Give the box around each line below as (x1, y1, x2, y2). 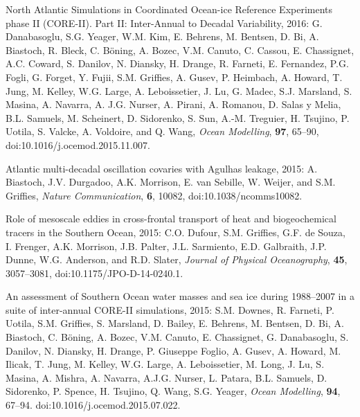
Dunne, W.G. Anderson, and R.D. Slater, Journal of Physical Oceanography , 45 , (6, 252, 348, 267)
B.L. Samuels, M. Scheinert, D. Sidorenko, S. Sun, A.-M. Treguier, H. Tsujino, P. (6, 110, 350, 125)
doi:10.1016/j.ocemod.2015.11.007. (6, 137, 150, 152)
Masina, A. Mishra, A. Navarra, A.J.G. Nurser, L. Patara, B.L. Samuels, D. (6, 370, 327, 384)
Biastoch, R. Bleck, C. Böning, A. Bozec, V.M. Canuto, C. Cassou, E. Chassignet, (6, 42, 354, 57)
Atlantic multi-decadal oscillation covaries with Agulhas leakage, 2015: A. (6, 161, 318, 175)
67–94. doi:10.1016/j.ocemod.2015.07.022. (6, 398, 181, 412)
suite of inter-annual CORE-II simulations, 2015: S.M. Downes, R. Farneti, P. (6, 302, 334, 317)
